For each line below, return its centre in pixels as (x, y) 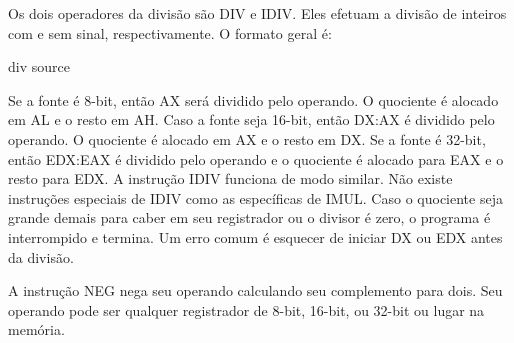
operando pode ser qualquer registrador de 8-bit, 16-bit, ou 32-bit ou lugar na (246, 309)
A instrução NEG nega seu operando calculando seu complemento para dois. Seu (255, 290)
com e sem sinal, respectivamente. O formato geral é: (170, 32)
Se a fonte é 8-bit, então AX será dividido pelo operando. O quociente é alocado (253, 99)
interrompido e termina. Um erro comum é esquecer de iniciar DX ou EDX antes (255, 236)
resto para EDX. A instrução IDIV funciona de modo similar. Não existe (230, 178)
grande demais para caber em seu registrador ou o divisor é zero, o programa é (249, 217)
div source (39, 66)
